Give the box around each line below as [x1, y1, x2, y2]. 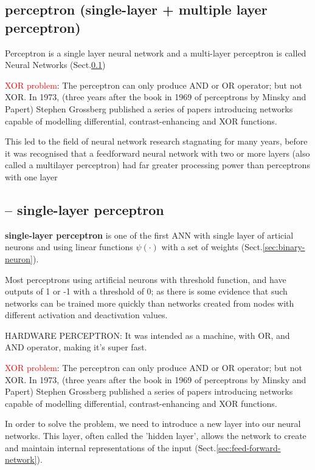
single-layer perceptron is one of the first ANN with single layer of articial [5, 228, 294, 241]
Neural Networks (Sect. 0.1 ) [5, 58, 106, 71]
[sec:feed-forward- [216, 441, 281, 454]
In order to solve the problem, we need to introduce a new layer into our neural [5, 417, 301, 430]
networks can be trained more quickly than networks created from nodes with [5, 296, 294, 309]
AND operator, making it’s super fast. [5, 341, 147, 353]
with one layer [5, 170, 58, 183]
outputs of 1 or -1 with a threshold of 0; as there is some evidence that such [5, 285, 288, 298]
